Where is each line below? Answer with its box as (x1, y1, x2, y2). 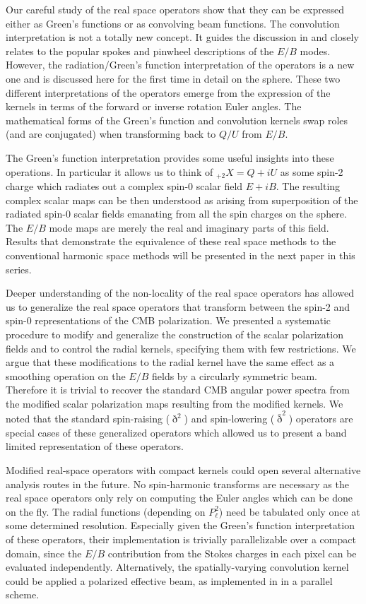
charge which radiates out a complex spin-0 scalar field (6, 178, 243, 193)
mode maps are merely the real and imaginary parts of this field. (49, 220, 329, 235)
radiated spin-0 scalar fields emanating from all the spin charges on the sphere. (6, 206, 347, 221)
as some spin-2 (280, 164, 343, 179)
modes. (300, 43, 331, 58)
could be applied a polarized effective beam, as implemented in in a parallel (6, 573, 333, 588)
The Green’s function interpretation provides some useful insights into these (6, 150, 334, 165)
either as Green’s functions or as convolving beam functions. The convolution (6, 16, 340, 30)
